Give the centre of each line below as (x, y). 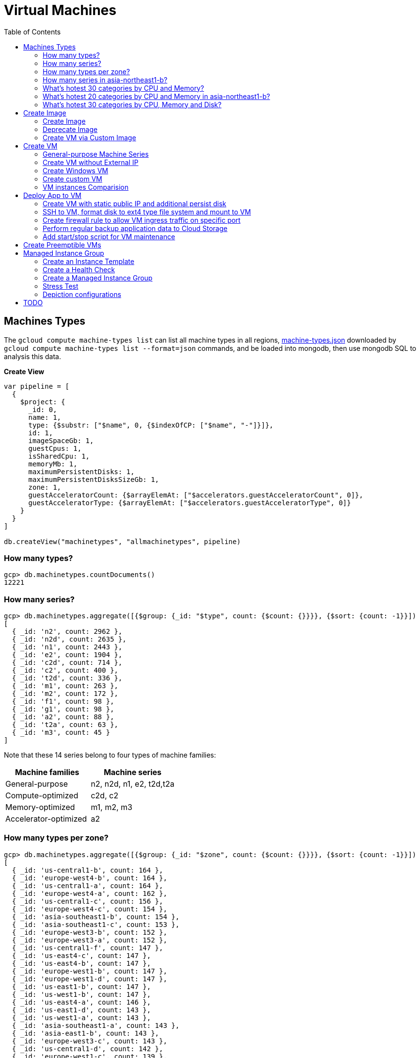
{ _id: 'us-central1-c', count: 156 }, (87, 901)
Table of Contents (32, 32)
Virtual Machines (60, 10)
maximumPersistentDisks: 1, (81, 471)
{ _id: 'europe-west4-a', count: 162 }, (90, 893)
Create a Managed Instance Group (98, 278)
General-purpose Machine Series (96, 154)
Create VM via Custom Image (89, 137)
